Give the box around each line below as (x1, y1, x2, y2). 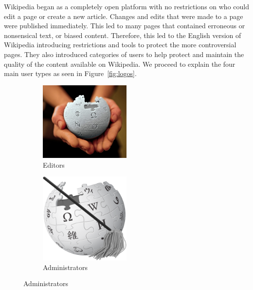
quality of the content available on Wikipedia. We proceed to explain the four (4, 58, 235, 69)
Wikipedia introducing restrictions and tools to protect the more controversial (4, 39, 236, 50)
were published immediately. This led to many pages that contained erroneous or (4, 20, 245, 31)
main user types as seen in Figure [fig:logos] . (4, 68, 137, 78)
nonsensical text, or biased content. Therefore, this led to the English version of (4, 30, 241, 40)
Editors (43, 159, 65, 170)
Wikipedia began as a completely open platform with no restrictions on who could (4, 1, 249, 11)
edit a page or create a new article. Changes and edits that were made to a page (4, 11, 243, 21)
